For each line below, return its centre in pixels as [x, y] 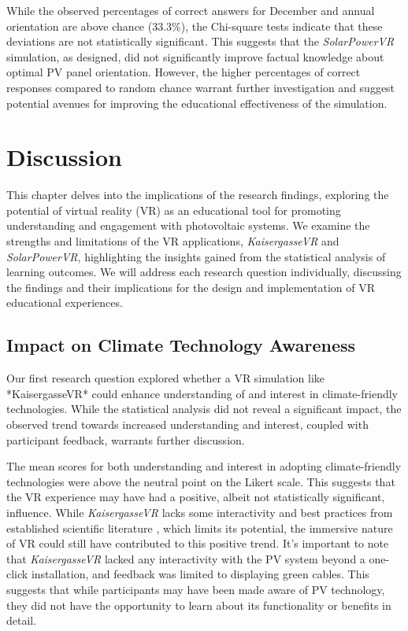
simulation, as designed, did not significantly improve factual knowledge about [195, 56]
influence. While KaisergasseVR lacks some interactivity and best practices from [200, 512]
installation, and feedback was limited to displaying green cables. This [200, 574]
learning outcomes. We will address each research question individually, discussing [204, 272]
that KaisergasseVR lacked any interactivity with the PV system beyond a [186, 558]
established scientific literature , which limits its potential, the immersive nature [200, 528]
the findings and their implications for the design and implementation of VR [191, 287]
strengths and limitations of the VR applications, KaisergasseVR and [173, 241]
